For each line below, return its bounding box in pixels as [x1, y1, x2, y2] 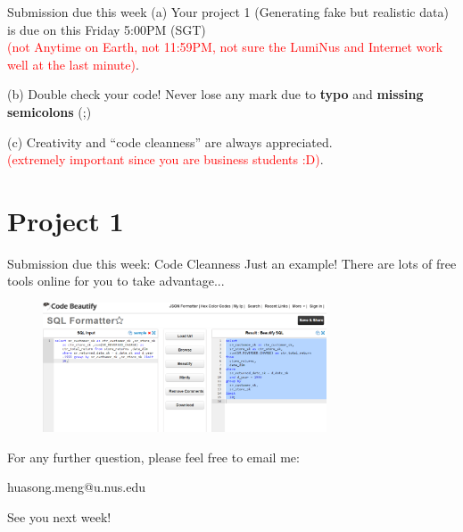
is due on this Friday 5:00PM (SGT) [7, 20, 206, 38]
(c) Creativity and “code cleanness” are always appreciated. [7, 132, 333, 151]
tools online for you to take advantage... [7, 271, 225, 290]
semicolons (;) [7, 102, 92, 121]
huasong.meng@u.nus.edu [7, 478, 145, 496]
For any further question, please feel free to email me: [7, 447, 300, 466]
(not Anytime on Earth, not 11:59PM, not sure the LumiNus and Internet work [7, 37, 443, 56]
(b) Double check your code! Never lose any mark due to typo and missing [7, 85, 424, 104]
